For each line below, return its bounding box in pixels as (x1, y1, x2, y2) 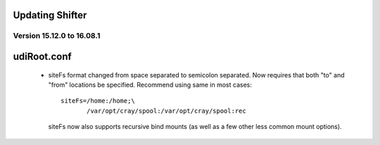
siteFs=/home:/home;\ (61, 97, 135, 105)
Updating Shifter (13, 9, 87, 21)
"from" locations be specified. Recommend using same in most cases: (48, 80, 253, 89)
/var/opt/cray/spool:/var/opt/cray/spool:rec (87, 106, 246, 115)
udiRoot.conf (13, 51, 72, 63)
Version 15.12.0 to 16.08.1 (13, 31, 101, 41)
